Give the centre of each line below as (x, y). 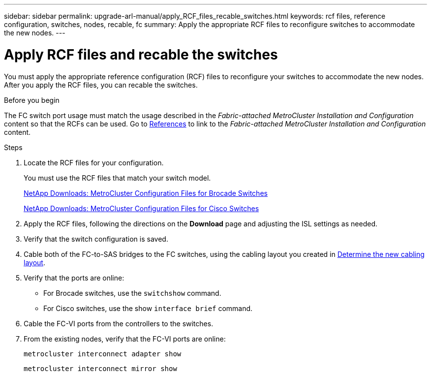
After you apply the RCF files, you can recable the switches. (101, 85)
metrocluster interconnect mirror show (100, 368)
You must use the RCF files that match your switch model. (117, 178)
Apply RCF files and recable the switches (141, 54)
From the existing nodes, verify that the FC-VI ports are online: (125, 339)
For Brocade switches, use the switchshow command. (132, 293)
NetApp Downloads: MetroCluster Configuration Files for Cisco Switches (141, 208)
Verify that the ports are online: (74, 278)
